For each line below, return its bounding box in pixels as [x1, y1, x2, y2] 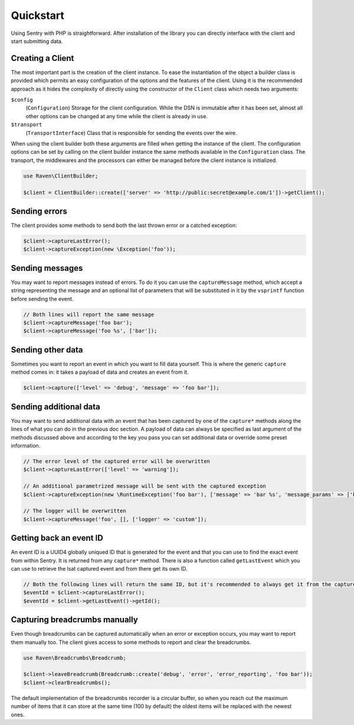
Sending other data [11, 345, 83, 355]
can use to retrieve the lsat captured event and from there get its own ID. [11, 565, 188, 572]
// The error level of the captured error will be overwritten [23, 458, 211, 464]
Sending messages [11, 263, 83, 273]
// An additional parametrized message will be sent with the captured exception [23, 483, 267, 490]
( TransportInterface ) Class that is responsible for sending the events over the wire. [25, 129, 237, 136]
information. [11, 442, 41, 449]
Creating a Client [11, 53, 74, 63]
